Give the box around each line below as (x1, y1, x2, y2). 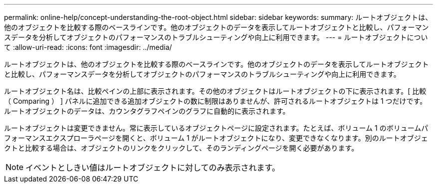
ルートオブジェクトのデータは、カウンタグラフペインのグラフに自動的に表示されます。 (4, 107, 290, 115)
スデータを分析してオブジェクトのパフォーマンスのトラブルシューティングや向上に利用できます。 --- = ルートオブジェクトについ (4, 33, 428, 41)
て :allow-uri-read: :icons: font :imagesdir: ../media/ (4, 43, 172, 51)
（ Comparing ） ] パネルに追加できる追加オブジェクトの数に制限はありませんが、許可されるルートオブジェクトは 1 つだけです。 (4, 97, 427, 105)
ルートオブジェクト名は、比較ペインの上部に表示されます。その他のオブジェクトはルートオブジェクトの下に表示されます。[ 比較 (4, 87, 427, 95)
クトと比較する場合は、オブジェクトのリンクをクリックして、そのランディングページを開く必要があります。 (4, 144, 359, 152)
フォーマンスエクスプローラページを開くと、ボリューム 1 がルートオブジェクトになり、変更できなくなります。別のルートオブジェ (4, 134, 428, 142)
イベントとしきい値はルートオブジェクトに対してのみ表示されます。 (25, 163, 280, 173)
